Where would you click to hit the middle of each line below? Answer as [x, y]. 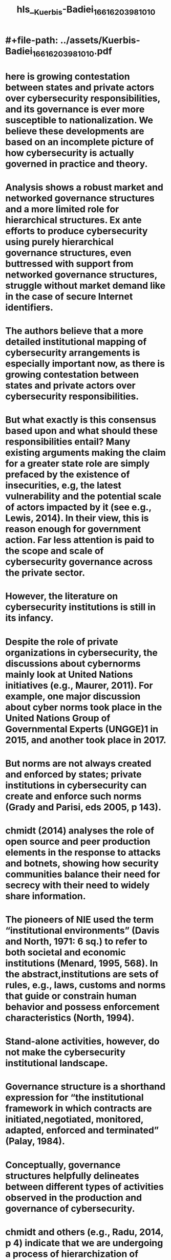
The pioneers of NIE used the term [80, 920]
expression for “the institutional [75, 1098]
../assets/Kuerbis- [100, 40]
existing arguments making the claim [86, 453]
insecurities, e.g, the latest [63, 485]
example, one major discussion [73, 696]
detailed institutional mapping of [76, 341]
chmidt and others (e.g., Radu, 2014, [84, 1232]
